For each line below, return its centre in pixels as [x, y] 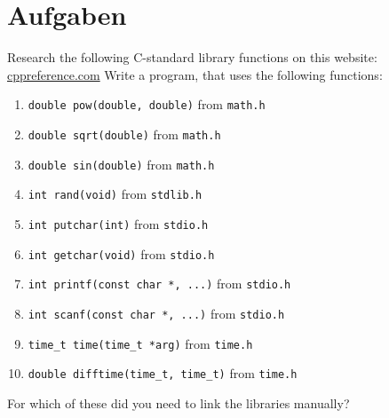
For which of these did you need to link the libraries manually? [179, 402]
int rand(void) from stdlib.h [115, 194]
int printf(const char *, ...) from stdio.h [159, 284]
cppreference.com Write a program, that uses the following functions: [195, 74]
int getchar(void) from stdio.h [121, 253]
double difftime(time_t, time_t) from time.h [163, 373]
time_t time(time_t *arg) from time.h [140, 343]
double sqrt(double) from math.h [124, 134]
